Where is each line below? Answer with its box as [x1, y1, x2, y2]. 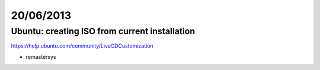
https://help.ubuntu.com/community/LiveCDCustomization [11, 42, 153, 49]
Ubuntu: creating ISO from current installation [11, 26, 196, 36]
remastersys [25, 53, 56, 60]
